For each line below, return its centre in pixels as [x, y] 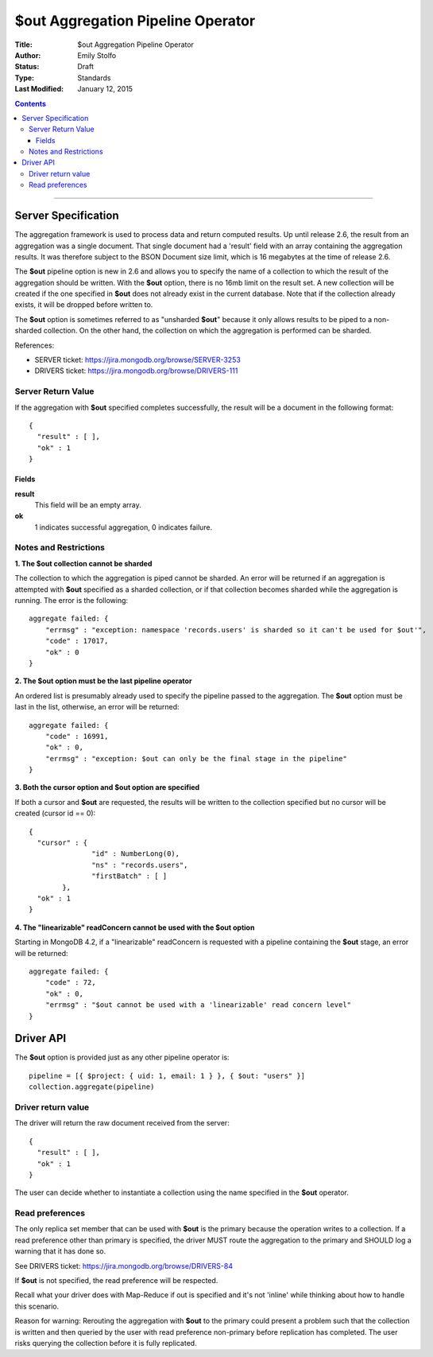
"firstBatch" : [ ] [130, 876]
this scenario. [37, 1306]
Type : [25, 78]
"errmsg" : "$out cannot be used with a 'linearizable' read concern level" [198, 1005]
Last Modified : [39, 89]
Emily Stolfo [97, 55]
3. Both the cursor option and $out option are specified [107, 787]
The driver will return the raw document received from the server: [122, 1123]
